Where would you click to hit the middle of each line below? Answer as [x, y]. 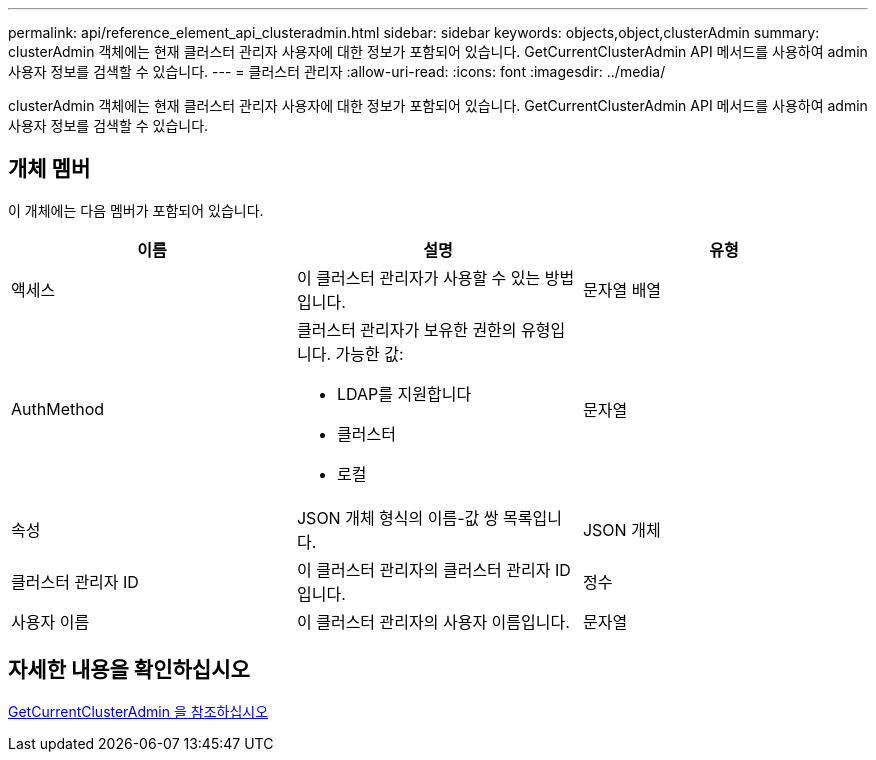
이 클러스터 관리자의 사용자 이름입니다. [433, 621]
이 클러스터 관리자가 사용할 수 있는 [418, 277]
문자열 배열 [622, 289]
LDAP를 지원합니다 [404, 393]
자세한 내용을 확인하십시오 [129, 670]
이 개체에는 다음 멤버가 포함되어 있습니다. [136, 210]
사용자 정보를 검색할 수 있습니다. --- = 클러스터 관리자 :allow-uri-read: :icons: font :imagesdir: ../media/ [337, 71]
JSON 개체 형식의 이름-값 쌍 [397, 517]
